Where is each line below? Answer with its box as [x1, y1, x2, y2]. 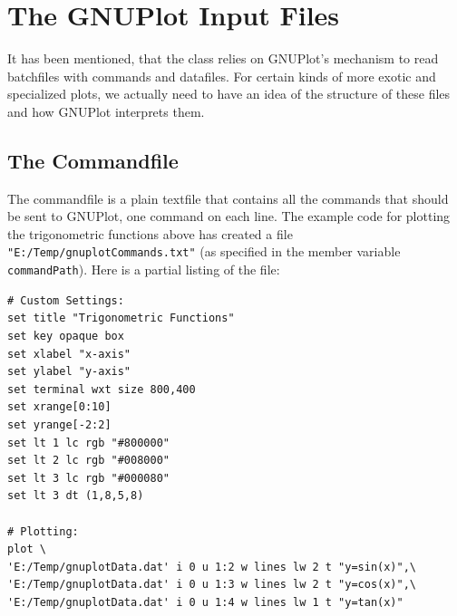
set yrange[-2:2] [7, 418, 112, 431]
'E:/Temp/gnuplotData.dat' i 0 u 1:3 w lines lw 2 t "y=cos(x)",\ [7, 578, 417, 592]
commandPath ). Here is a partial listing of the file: [7, 260, 280, 279]
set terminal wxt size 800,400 [7, 382, 196, 396]
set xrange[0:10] [7, 400, 112, 414]
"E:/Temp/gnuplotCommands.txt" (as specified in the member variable [7, 242, 401, 261]
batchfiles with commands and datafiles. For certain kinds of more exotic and [7, 66, 436, 85]
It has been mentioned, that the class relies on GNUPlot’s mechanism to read [7, 49, 439, 68]
